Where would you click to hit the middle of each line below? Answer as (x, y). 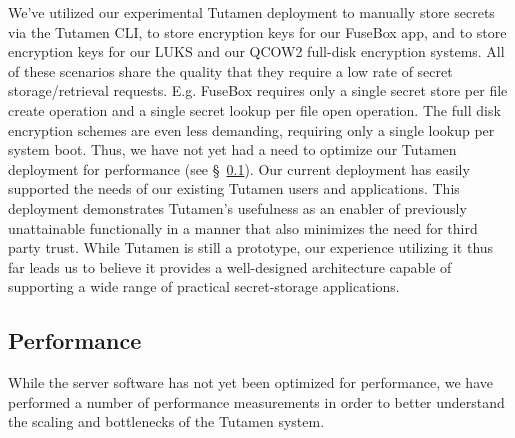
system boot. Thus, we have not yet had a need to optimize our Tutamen (232, 149)
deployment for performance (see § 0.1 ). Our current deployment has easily (239, 168)
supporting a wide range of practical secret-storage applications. (204, 286)
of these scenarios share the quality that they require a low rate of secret (230, 70)
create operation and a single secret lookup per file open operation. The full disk (254, 109)
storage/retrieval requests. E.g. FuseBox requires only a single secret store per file (258, 90)
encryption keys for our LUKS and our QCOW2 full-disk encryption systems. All (256, 51)
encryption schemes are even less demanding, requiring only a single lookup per (251, 129)
